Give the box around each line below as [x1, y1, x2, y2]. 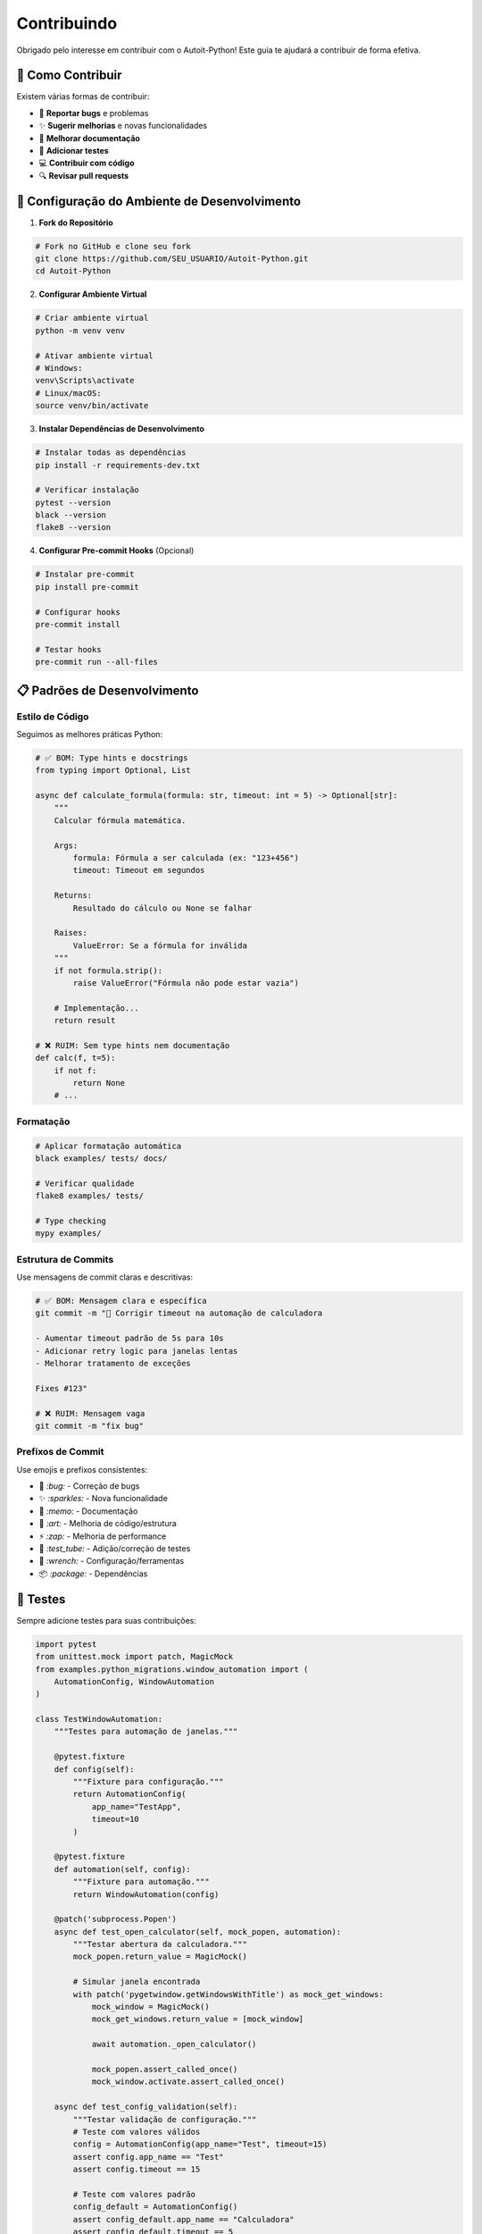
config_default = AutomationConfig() [72, 2202, 238, 2212]
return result [54, 1015, 116, 1026]
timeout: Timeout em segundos [72, 865, 205, 876]
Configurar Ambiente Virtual [38, 289, 147, 299]
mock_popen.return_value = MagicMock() [72, 1952, 247, 1961]
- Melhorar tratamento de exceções [35, 1358, 191, 1369]
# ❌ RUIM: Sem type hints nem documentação [35, 1040, 230, 1050]
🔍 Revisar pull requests [38, 170, 129, 181]
